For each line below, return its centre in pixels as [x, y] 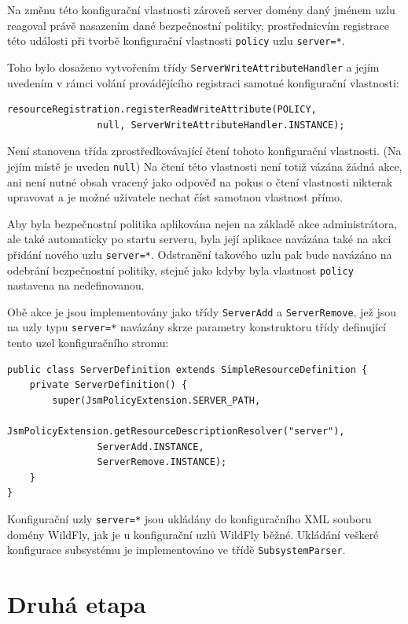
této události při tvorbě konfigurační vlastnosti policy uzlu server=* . [176, 41]
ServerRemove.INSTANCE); [162, 462]
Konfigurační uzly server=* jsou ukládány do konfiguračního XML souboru [189, 519]
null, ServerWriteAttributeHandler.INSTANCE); [221, 125]
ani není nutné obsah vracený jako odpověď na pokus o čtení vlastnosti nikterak [200, 181]
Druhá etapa [77, 604]
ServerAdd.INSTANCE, [151, 447]
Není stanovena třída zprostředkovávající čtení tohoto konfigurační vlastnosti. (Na [204, 151]
